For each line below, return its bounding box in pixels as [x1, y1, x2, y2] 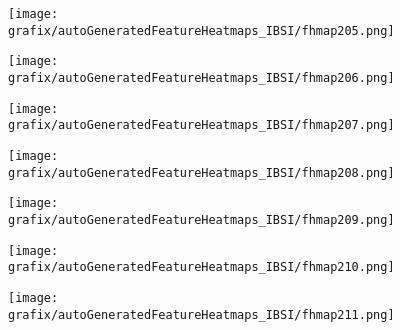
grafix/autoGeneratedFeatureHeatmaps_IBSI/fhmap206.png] [8, 70, 395, 85]
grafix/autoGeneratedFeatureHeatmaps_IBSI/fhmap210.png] [8, 260, 395, 275]
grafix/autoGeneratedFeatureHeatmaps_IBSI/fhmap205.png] [8, 23, 395, 38]
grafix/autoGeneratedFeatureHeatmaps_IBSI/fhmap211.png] [8, 307, 395, 322]
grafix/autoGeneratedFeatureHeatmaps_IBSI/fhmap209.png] [8, 212, 395, 227]
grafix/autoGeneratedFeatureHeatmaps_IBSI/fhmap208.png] [8, 165, 395, 180]
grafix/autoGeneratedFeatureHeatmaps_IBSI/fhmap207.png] [8, 118, 395, 133]
